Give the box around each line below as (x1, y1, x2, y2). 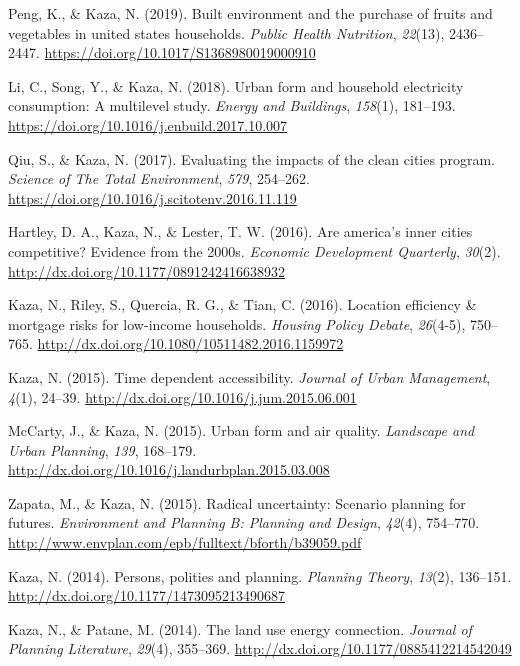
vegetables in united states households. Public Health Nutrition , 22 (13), (8, 22, 445, 43)
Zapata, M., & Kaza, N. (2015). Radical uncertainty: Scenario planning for (8, 492, 466, 513)
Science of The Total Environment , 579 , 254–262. (8, 168, 310, 189)
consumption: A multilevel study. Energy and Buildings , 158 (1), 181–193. (8, 95, 456, 116)
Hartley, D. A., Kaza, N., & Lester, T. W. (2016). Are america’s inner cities (8, 221, 473, 242)
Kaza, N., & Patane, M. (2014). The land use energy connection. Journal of (8, 618, 472, 639)
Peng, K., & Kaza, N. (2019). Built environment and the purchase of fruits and (8, 3, 493, 23)
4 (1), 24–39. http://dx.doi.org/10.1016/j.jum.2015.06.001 (8, 386, 357, 407)
